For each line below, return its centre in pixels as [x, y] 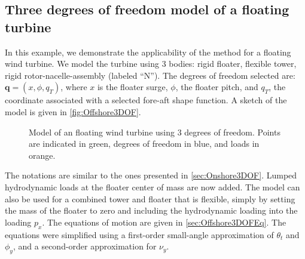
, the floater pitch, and [217, 87]
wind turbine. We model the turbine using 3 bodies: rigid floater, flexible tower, [151, 64]
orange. [42, 155]
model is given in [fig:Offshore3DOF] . [73, 111]
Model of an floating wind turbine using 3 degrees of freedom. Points [155, 132]
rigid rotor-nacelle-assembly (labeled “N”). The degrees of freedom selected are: [150, 75]
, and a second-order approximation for [85, 246]
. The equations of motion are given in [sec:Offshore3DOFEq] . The [164, 222]
